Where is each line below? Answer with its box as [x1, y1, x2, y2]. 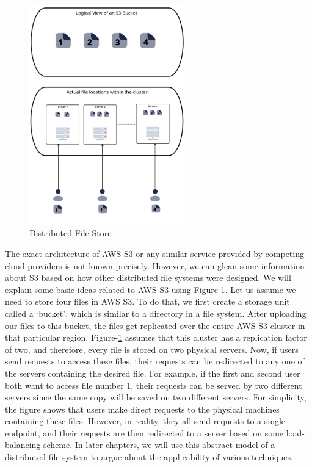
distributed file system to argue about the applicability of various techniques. [5, 451, 293, 463]
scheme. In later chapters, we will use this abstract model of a [43, 438, 275, 451]
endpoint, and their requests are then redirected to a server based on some [5, 426, 284, 439]
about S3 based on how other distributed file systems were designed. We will [5, 271, 291, 284]
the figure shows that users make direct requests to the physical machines [5, 402, 280, 415]
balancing [5, 438, 41, 451]
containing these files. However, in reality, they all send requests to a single [5, 415, 286, 427]
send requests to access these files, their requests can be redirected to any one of [5, 355, 305, 367]
